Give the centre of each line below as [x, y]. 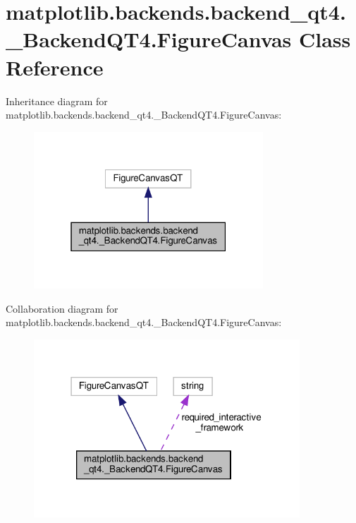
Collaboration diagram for [62, 308]
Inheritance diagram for [57, 101]
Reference [55, 67]
